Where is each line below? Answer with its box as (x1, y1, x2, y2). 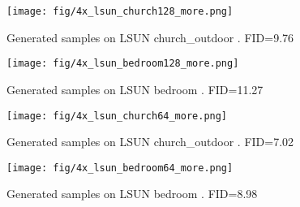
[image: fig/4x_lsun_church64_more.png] (6, 110, 228, 122)
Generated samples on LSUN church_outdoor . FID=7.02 (6, 133, 294, 150)
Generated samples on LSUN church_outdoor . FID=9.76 (6, 28, 294, 45)
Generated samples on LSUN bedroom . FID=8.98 (6, 185, 258, 202)
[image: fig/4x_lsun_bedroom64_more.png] (6, 162, 234, 174)
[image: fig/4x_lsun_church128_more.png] (6, 6, 234, 17)
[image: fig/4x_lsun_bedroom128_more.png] (6, 58, 239, 70)
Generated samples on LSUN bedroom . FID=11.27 (6, 80, 264, 97)
